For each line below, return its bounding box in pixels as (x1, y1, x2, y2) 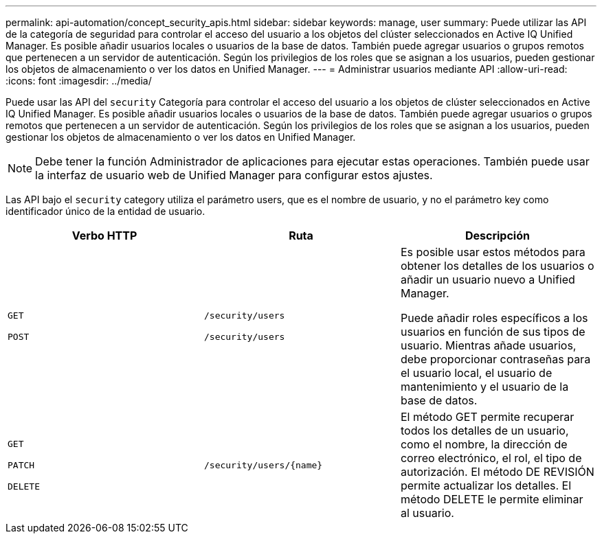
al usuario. (400, 506, 454, 520)
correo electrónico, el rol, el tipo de (400, 451, 582, 465)
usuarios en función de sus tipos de (400, 325, 586, 339)
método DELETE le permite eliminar (400, 492, 583, 506)
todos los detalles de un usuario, (400, 424, 569, 437)
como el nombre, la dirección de (400, 437, 568, 451)
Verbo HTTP (71, 229, 137, 242)
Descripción (465, 229, 530, 242)
